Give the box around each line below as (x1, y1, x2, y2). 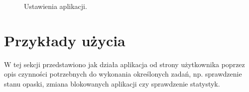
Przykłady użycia (4, 30, 125, 50)
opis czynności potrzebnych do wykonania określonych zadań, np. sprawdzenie (4, 69, 242, 79)
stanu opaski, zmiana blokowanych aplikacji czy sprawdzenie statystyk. (4, 78, 220, 89)
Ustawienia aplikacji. (24, 1, 87, 11)
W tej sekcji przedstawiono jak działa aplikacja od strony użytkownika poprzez (4, 59, 245, 69)
